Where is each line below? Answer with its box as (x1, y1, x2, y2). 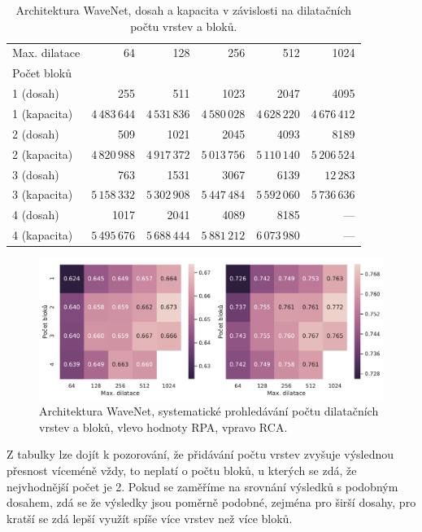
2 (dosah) (12, 125, 59, 142)
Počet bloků (12, 64, 72, 81)
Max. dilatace (12, 44, 80, 61)
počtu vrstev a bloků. (130, 17, 237, 34)
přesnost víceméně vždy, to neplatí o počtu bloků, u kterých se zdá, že (7, 461, 357, 478)
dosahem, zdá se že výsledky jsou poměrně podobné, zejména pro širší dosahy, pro (7, 494, 416, 511)
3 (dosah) (12, 165, 59, 182)
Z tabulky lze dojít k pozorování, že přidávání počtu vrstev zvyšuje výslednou (7, 446, 394, 463)
